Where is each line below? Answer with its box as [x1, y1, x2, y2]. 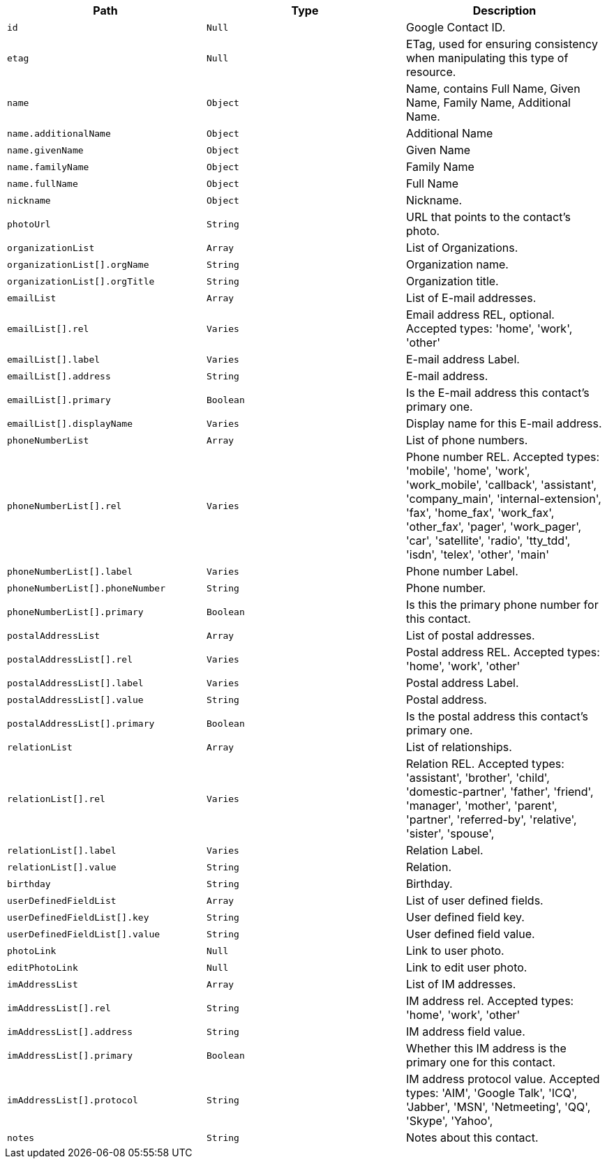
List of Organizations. [405, 241, 518, 255]
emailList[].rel [7, 323, 89, 334]
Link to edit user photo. [405, 960, 527, 974]
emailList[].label [7, 354, 100, 365]
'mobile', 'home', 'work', [405, 464, 530, 478]
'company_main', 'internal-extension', [405, 492, 601, 506]
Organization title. [405, 274, 499, 288]
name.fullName [7, 178, 78, 189]
